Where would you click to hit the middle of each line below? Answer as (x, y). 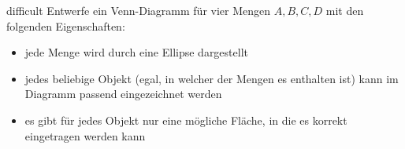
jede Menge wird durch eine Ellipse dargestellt (136, 52)
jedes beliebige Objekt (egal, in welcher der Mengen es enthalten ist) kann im (212, 78)
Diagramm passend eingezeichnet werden (123, 94)
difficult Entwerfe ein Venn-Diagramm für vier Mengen (139, 10)
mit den (345, 10)
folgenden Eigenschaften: (66, 25)
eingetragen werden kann (85, 135)
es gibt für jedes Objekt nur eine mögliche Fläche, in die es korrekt (186, 120)
